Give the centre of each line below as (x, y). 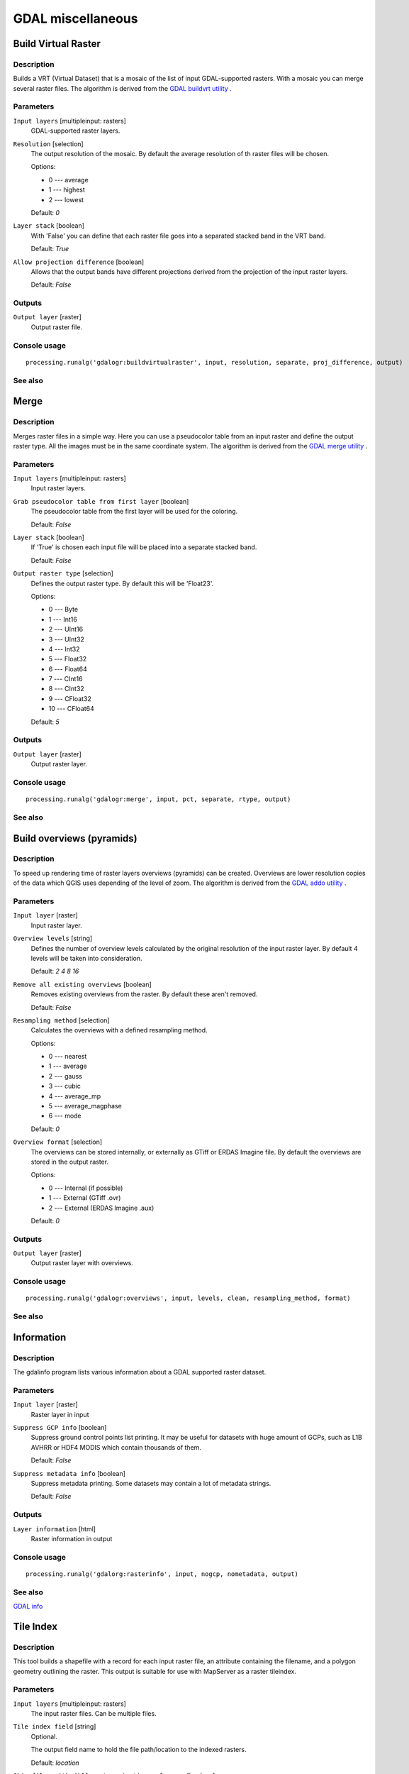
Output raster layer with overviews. (82, 1263)
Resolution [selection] (49, 144)
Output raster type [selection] (63, 573)
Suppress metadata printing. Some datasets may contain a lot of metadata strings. (151, 1483)
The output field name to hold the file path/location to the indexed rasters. (139, 1750)
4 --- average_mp (75, 1096)
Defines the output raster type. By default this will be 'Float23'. (122, 583)
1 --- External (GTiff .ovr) (85, 1198)
